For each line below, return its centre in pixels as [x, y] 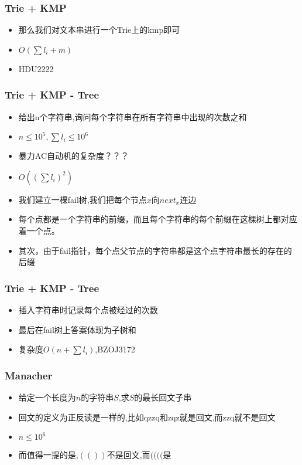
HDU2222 [36, 68]
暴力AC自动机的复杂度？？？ [74, 156]
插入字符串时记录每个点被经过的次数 [88, 310]
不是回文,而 [128, 455]
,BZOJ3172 [115, 349]
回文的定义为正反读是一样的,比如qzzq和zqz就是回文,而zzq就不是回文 [147, 417]
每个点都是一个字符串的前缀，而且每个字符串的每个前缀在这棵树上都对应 [158, 219]
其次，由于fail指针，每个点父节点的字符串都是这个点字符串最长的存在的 [155, 250]
